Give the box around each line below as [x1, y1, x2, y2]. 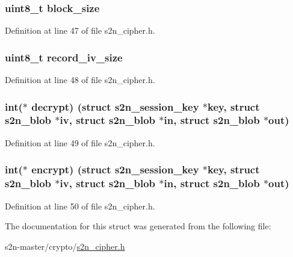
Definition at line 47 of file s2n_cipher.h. [5, 24, 155, 37]
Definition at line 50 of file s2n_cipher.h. [5, 199, 155, 212]
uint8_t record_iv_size [5, 49, 123, 64]
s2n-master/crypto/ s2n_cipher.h [5, 240, 125, 252]
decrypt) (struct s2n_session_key [31, 99, 199, 114]
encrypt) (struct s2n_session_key [31, 162, 199, 177]
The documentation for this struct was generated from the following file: [5, 220, 271, 232]
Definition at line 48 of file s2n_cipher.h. [5, 73, 155, 86]
